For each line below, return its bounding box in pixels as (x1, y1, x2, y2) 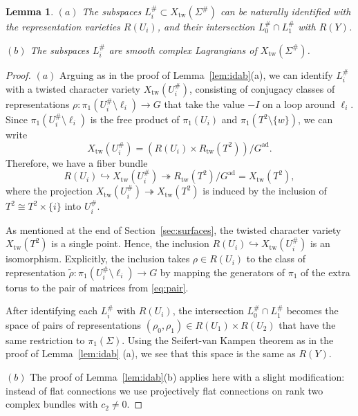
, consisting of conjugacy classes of (189, 82, 335, 96)
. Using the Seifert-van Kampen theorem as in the (122, 332, 334, 347)
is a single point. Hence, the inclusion (51, 236, 209, 251)
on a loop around (263, 97, 335, 111)
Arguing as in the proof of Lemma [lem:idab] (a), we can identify (59, 67, 333, 82)
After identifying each (6, 303, 98, 318)
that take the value (164, 97, 245, 111)
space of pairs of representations (6, 317, 142, 332)
